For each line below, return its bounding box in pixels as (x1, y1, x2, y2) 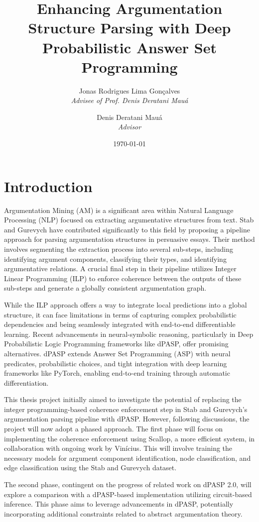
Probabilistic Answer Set (42, 37, 217, 57)
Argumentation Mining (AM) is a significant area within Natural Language (4, 205, 234, 215)
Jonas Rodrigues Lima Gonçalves (79, 85, 180, 96)
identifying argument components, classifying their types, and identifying (4, 253, 227, 264)
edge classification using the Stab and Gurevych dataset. (4, 462, 177, 473)
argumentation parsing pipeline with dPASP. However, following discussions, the (4, 414, 250, 424)
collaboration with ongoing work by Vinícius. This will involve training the (4, 443, 233, 453)
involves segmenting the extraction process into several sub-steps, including (4, 243, 233, 254)
